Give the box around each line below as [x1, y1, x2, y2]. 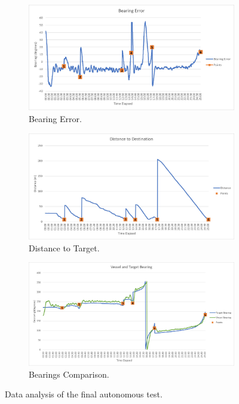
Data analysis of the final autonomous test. [5, 388, 163, 400]
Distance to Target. [29, 241, 100, 254]
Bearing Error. [29, 112, 82, 124]
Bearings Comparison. [29, 367, 109, 380]
